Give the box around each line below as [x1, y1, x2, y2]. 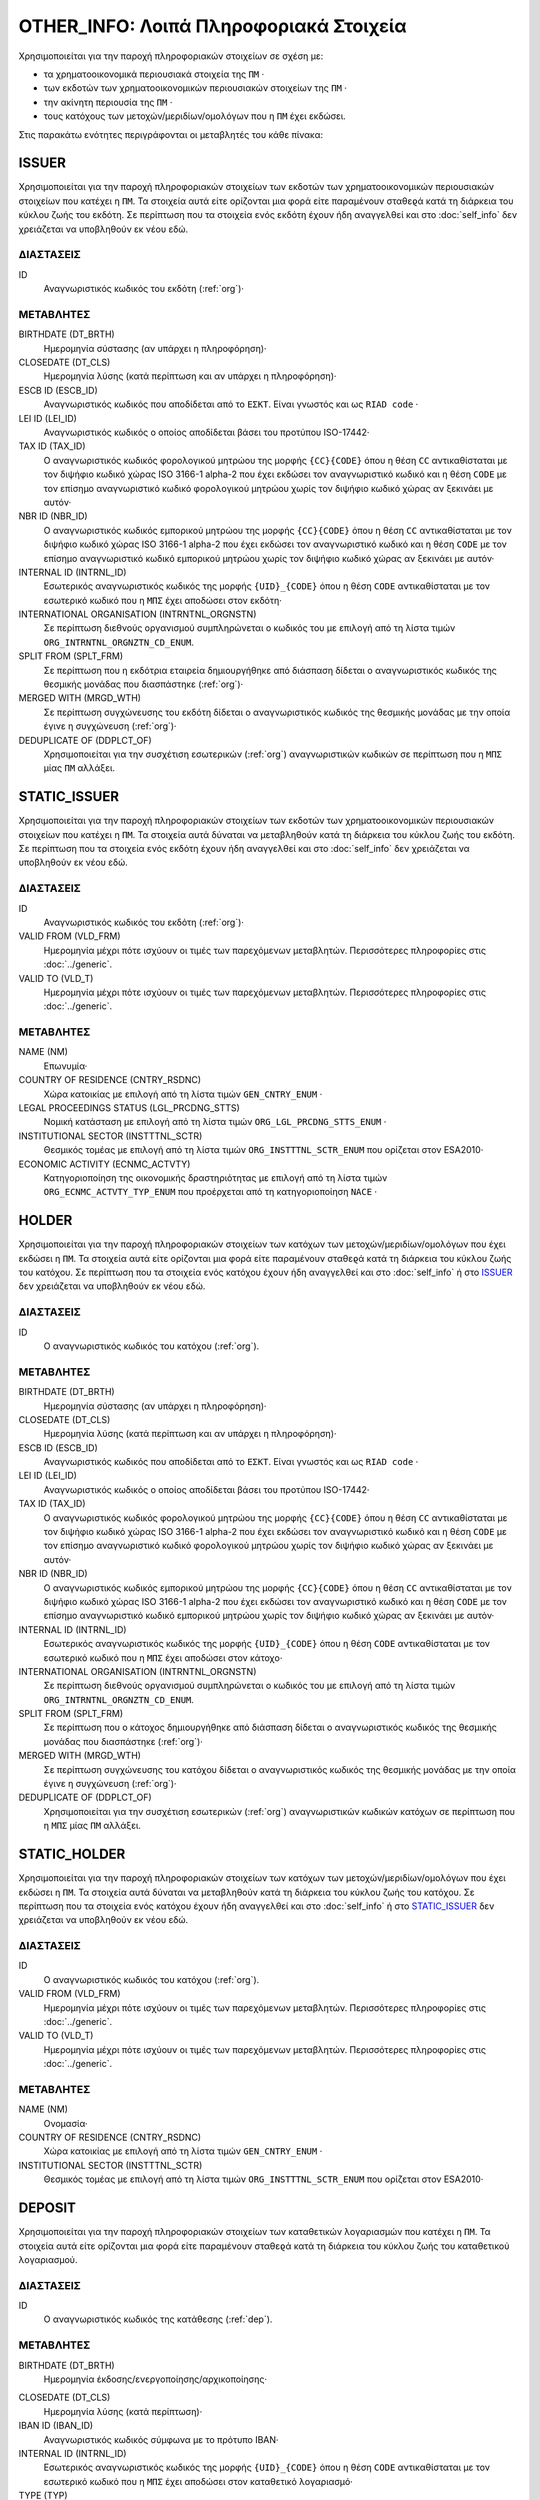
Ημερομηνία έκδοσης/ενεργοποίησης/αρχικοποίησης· [43, 2373, 268, 2385]
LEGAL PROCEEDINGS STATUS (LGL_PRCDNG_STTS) [18, 1102, 240, 1114]
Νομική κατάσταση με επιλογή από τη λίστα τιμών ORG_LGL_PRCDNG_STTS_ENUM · [43, 1116, 387, 1128]
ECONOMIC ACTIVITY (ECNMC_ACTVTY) [18, 1158, 191, 1170]
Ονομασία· [43, 2117, 88, 2129]
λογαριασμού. [18, 2253, 78, 2265]
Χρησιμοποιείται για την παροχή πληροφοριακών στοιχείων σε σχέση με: [18, 50, 324, 62]
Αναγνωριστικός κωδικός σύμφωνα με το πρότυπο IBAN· [43, 2433, 279, 2445]
